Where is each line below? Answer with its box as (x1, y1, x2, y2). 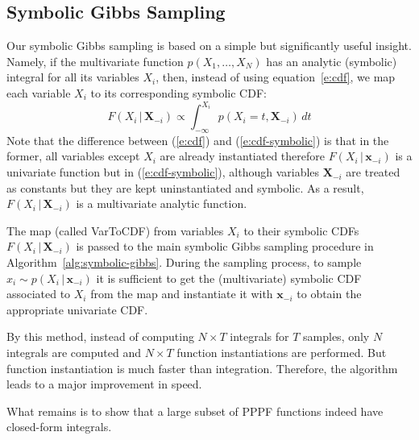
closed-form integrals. (6, 418, 112, 435)
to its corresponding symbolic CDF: (90, 84, 267, 101)
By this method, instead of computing (6, 328, 194, 345)
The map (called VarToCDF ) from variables (6, 222, 224, 239)
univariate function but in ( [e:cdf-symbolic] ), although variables (6, 164, 320, 181)
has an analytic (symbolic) (266, 52, 397, 69)
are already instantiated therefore (160, 147, 325, 164)
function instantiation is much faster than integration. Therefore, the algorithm (6, 359, 398, 376)
